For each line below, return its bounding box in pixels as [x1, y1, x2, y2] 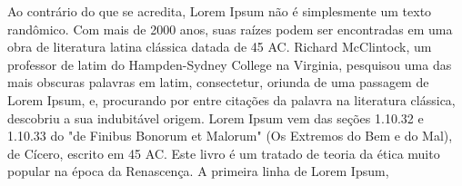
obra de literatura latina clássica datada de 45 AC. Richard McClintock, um [7, 37, 432, 56]
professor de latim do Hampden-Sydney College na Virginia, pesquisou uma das [7, 54, 452, 73]
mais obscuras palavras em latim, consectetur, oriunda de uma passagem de [7, 73, 429, 92]
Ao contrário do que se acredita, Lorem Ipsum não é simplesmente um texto [7, 2, 432, 20]
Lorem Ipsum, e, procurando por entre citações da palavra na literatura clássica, [7, 90, 456, 109]
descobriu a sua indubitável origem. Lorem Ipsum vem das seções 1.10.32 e [7, 108, 424, 127]
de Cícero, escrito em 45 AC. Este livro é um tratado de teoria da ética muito [7, 143, 440, 162]
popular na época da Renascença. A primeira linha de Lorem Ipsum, [7, 162, 389, 181]
